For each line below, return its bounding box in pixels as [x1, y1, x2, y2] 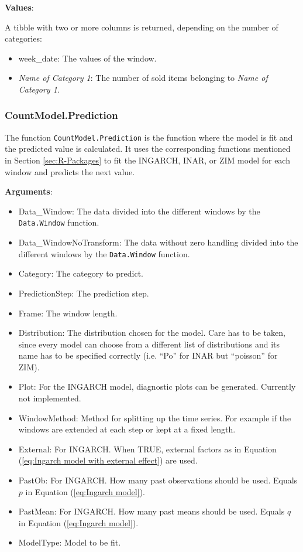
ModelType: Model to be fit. [18, 536, 121, 548]
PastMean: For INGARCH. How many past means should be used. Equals [18, 505, 285, 517]
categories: [5, 32, 42, 45]
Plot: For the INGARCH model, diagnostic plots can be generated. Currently [18, 380, 296, 393]
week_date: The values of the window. [18, 52, 157, 64]
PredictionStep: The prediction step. [18, 287, 149, 299]
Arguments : [5, 185, 53, 197]
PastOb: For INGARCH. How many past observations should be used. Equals [18, 474, 298, 486]
